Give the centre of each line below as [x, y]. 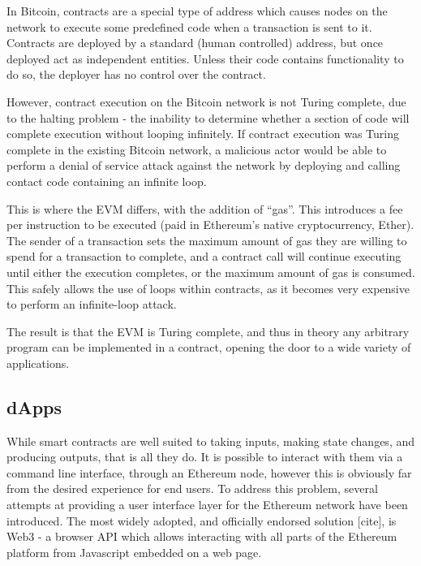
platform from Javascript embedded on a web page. [134, 552]
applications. [38, 363]
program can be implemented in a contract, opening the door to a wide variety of [209, 347]
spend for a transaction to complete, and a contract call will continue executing [204, 256]
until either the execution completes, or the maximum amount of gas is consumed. [211, 272]
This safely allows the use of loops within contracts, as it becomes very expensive [208, 288]
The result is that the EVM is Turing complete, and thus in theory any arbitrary [208, 331]
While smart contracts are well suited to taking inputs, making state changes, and [211, 441]
